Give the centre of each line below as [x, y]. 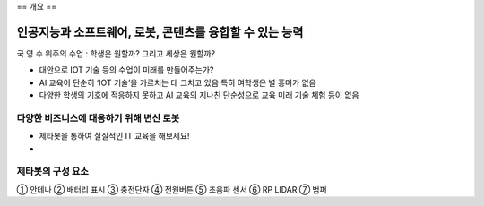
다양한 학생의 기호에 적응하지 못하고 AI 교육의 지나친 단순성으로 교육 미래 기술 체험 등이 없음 [199, 95]
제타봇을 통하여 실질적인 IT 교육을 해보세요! [114, 136]
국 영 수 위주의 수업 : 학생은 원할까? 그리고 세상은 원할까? [116, 53]
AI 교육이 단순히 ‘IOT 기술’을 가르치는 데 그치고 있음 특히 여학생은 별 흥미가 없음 [178, 82]
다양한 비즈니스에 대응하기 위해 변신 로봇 [98, 118]
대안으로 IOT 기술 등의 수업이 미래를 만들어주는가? [126, 70]
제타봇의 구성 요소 [53, 172]
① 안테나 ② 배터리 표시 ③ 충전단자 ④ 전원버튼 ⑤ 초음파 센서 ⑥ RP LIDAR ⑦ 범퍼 [172, 189]
